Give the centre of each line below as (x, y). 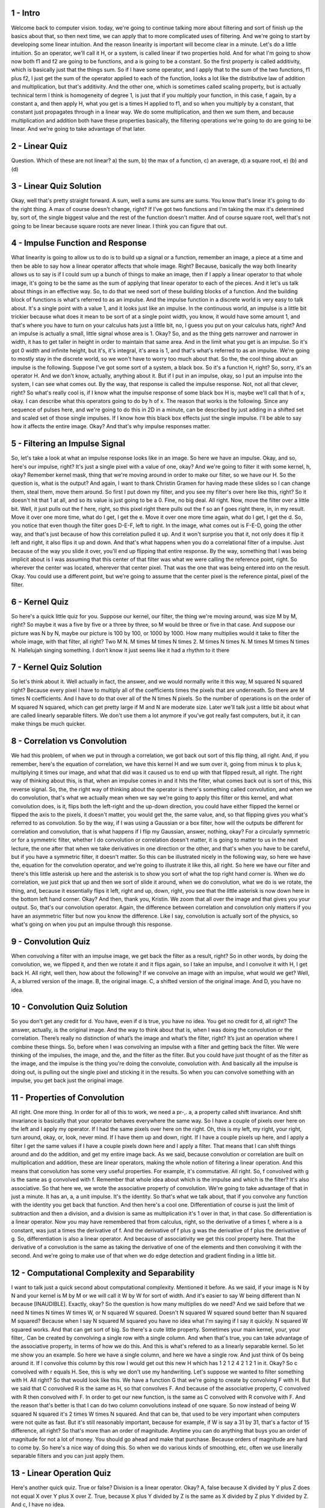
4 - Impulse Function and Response (79, 243)
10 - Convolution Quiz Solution (70, 1007)
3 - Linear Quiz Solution (56, 186)
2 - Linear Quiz (39, 146)
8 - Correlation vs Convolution (69, 741)
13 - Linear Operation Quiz (61, 1473)
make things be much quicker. (48, 724)
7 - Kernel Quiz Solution (57, 667)
